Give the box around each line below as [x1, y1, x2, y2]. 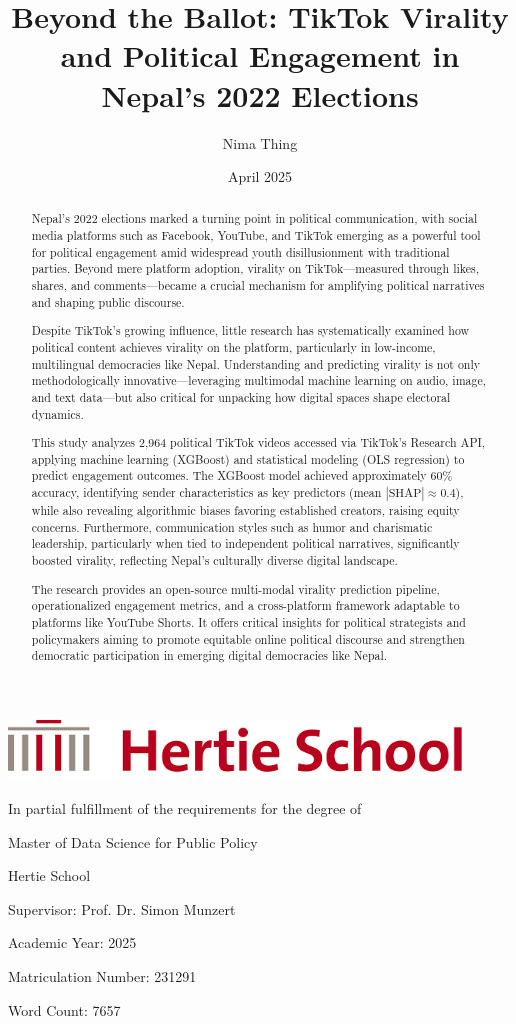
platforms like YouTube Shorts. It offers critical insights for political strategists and [31, 613, 466, 630]
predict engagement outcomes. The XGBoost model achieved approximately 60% [31, 467, 453, 484]
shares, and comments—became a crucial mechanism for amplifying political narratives [31, 277, 485, 294]
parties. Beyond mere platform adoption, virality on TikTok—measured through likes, [31, 260, 479, 277]
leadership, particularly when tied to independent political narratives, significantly [31, 535, 460, 552]
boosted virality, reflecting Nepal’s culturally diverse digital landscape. [31, 552, 398, 569]
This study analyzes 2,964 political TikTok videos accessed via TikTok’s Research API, [31, 434, 486, 451]
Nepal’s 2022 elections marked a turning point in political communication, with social [31, 210, 478, 227]
